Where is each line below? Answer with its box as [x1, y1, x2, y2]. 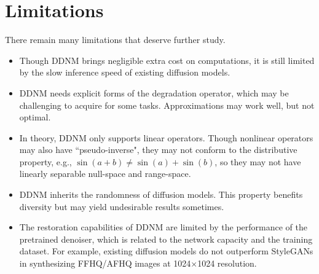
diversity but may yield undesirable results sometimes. [19, 200, 224, 213]
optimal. [19, 111, 51, 123]
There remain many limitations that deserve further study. [5, 33, 226, 46]
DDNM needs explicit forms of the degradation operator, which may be [19, 86, 289, 99]
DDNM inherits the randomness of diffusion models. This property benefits [19, 188, 303, 201]
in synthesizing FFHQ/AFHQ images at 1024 [19, 257, 191, 270]
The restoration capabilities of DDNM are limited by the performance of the [19, 221, 307, 233]
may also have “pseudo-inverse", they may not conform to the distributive [19, 143, 297, 156]
